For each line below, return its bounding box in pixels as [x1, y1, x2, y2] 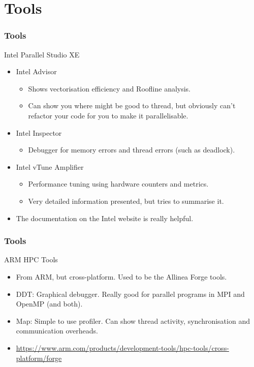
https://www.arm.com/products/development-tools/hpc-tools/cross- [16, 342, 229, 353]
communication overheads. [16, 325, 98, 336]
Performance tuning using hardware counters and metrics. [28, 178, 209, 189]
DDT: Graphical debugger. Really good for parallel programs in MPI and [16, 288, 245, 299]
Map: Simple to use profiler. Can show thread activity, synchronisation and [16, 315, 250, 326]
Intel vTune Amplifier [16, 161, 84, 172]
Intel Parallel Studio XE [4, 49, 80, 59]
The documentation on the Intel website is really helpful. [16, 212, 194, 223]
